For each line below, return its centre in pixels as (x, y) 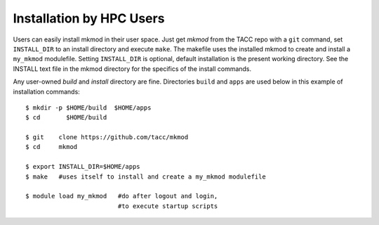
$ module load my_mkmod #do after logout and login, (122, 196)
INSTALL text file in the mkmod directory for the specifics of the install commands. (132, 69)
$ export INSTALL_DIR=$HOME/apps (83, 167)
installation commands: (46, 91)
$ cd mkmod (52, 147)
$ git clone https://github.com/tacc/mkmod (107, 137)
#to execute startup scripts (168, 206)
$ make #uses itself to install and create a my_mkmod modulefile (146, 176)
